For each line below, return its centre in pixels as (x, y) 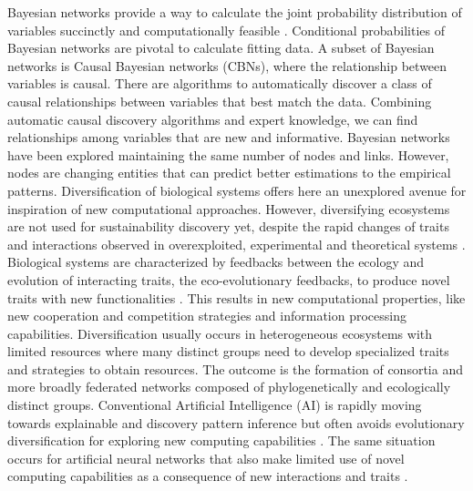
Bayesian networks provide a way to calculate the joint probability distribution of (235, 12)
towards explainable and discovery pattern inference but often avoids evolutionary (236, 422)
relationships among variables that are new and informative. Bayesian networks (229, 137)
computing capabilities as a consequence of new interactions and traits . (208, 476)
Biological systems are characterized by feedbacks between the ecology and (216, 262)
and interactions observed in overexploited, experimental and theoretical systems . (236, 244)
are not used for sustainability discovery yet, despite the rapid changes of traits (228, 226)
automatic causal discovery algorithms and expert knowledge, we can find (213, 119)
